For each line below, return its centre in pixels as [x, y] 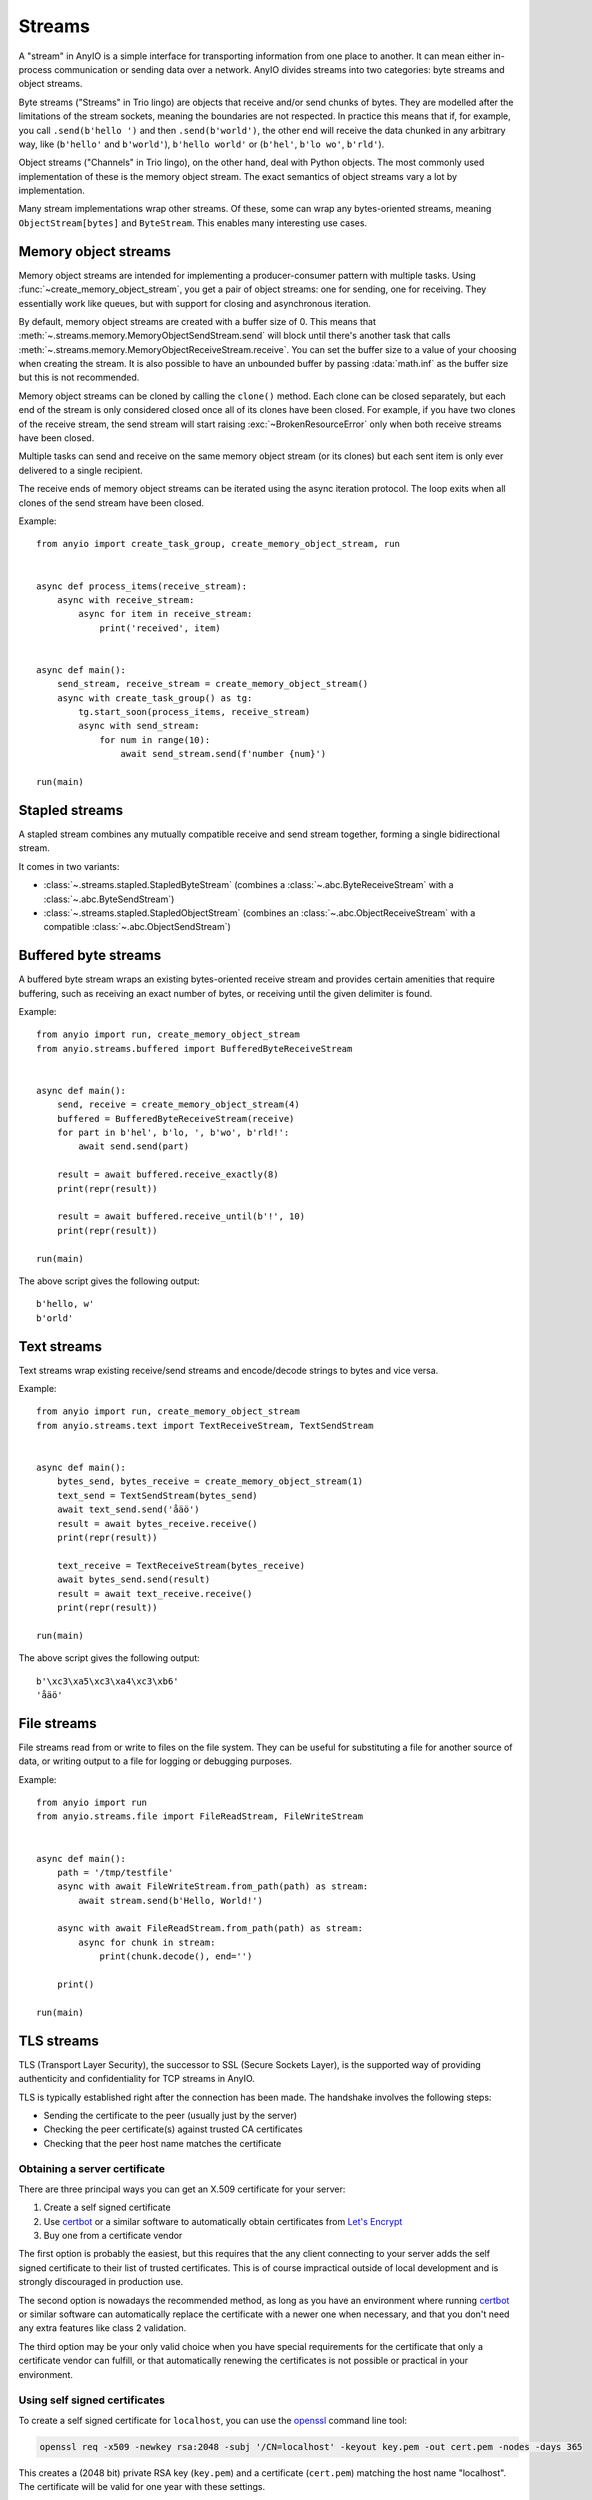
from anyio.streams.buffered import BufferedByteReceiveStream [194, 1048]
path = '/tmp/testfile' [115, 1872]
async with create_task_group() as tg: [154, 698]
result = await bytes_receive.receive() [157, 1523]
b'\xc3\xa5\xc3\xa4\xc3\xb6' [107, 1681]
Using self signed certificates [91, 2400]
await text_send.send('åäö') [128, 1509]
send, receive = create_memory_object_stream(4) [178, 1104]
